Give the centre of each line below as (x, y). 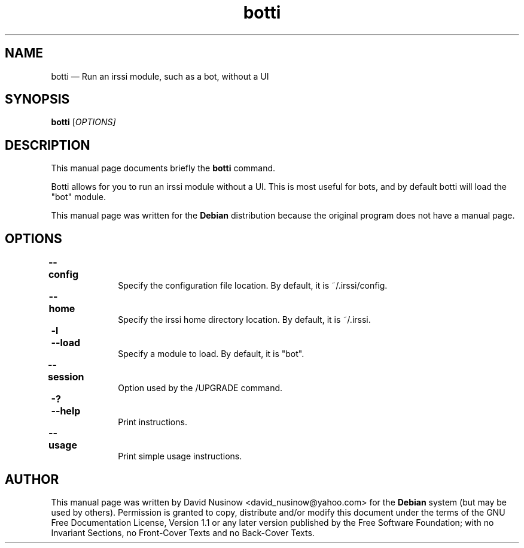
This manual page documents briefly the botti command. (163, 168)
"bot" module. (79, 197)
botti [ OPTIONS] (83, 122)
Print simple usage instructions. (180, 456)
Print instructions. (153, 422)
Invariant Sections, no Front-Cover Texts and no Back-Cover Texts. (183, 532)
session (66, 377)
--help (66, 411)
